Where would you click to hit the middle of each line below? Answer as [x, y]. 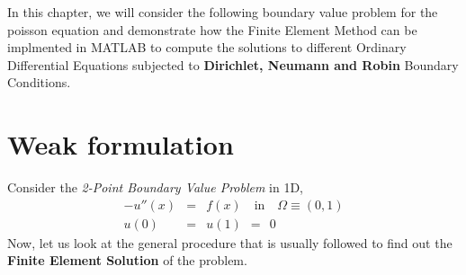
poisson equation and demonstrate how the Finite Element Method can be [212, 29]
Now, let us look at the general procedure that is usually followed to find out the [230, 242]
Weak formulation [121, 144]
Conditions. [39, 82]
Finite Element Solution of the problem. [127, 260]
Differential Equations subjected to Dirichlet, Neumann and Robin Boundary [233, 64]
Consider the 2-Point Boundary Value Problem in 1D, [156, 187]
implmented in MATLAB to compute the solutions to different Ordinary [207, 47]
